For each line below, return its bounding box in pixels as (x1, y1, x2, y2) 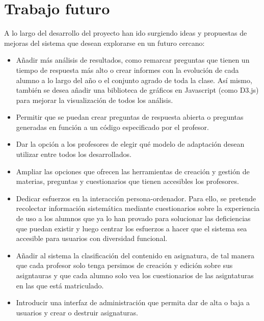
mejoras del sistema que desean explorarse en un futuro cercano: (4, 37, 205, 48)
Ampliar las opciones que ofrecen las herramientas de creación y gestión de (16, 166, 250, 176)
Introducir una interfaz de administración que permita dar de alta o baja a (16, 297, 250, 308)
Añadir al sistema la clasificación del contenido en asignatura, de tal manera (16, 250, 254, 260)
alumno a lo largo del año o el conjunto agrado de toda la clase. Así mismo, (16, 74, 252, 85)
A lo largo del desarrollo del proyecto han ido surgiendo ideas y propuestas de (4, 28, 247, 38)
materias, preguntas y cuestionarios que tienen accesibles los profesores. (16, 176, 239, 186)
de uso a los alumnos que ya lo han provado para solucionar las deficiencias (16, 213, 251, 224)
